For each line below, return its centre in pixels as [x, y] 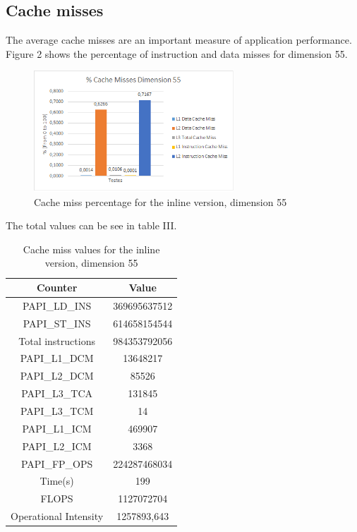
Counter [57, 288]
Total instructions [57, 340]
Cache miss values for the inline [91, 249]
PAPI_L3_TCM [57, 410]
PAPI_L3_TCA [57, 393]
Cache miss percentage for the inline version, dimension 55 [161, 201]
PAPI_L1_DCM [57, 358]
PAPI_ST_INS [57, 323]
